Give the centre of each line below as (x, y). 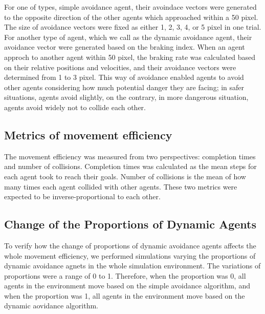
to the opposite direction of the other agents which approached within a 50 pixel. (131, 17)
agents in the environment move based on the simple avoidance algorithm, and (127, 286)
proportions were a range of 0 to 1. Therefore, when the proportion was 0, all (125, 275)
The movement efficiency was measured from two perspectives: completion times (130, 156)
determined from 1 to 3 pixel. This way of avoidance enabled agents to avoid (124, 77)
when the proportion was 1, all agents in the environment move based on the (125, 295)
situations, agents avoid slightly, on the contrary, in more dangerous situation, (126, 97)
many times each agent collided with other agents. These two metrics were (121, 186)
